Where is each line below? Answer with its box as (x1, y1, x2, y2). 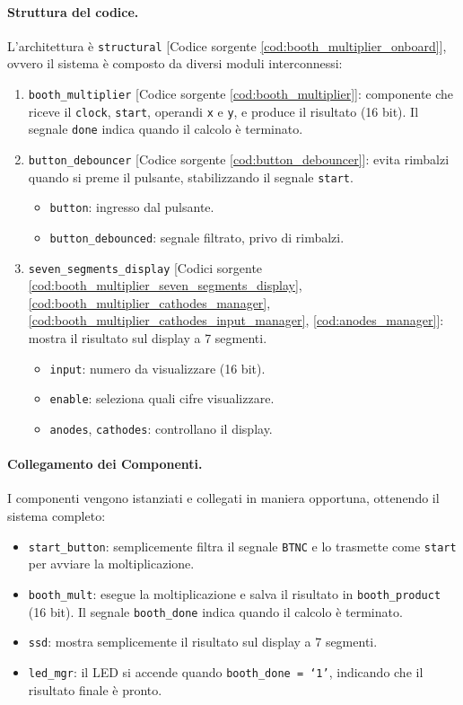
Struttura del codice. (7, 2, 139, 21)
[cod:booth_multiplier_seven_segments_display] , (28, 276, 302, 295)
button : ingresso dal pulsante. (49, 198, 214, 216)
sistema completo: (7, 507, 106, 525)
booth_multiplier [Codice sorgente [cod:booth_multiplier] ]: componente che (28, 84, 454, 103)
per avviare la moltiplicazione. (28, 554, 195, 573)
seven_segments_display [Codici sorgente (28, 258, 263, 277)
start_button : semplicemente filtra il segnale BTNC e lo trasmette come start (28, 536, 457, 555)
